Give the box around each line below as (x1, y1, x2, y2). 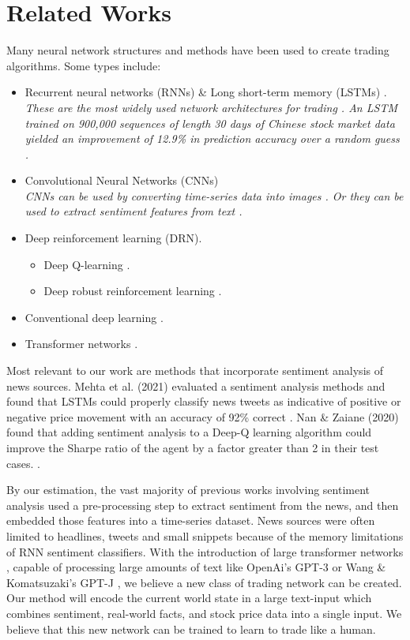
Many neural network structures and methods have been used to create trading (6, 42, 389, 58)
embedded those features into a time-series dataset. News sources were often (6, 512, 375, 529)
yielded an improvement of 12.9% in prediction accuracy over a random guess (24, 130, 400, 147)
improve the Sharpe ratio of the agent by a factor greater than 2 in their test (6, 440, 379, 455)
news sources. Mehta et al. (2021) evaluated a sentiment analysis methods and (6, 377, 386, 394)
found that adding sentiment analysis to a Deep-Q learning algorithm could (6, 424, 372, 440)
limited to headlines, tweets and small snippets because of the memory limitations (6, 527, 404, 544)
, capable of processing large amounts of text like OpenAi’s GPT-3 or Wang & (6, 559, 386, 575)
